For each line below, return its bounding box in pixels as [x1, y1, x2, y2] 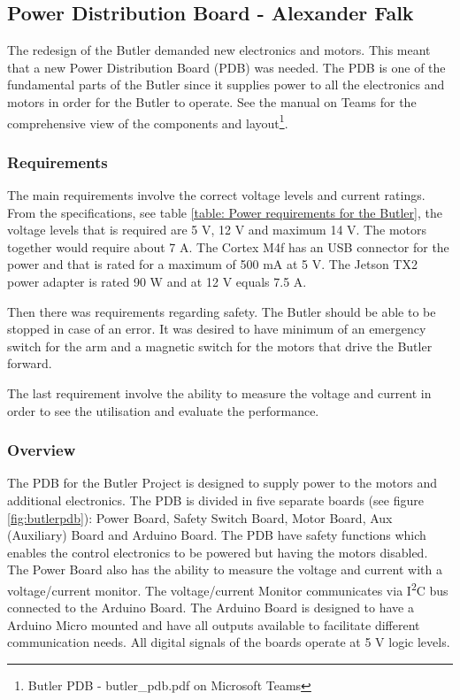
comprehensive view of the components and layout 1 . [7, 111, 288, 132]
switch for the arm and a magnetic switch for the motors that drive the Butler [7, 336, 433, 355]
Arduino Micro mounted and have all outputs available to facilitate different [7, 615, 420, 634]
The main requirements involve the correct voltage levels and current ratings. [7, 186, 425, 204]
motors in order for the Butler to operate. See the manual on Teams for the [7, 92, 417, 111]
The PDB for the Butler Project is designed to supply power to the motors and [7, 473, 438, 492]
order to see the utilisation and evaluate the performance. [7, 401, 319, 419]
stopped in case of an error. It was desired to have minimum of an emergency [7, 319, 426, 338]
